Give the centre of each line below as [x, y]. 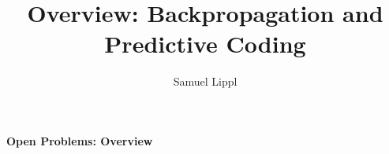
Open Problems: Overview [80, 140]
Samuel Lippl [205, 81]
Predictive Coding [205, 44]
